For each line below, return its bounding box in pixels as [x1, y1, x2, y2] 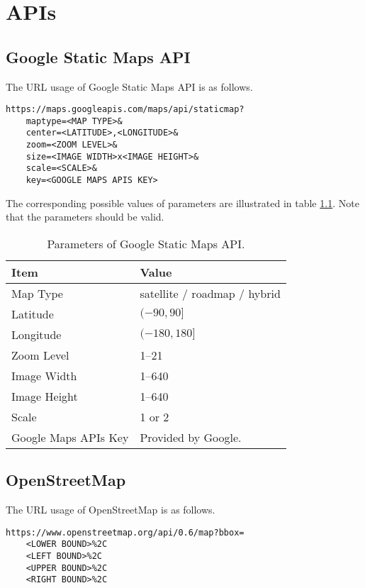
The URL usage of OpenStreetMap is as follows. [6, 502, 215, 517]
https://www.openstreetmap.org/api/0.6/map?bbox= [6, 527, 245, 538]
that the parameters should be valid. [6, 209, 164, 224]
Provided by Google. [140, 428, 242, 445]
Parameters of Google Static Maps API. [47, 235, 245, 252]
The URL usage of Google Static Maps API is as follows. [6, 79, 253, 94]
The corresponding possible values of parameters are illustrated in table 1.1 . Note [6, 195, 359, 210]
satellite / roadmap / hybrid [140, 284, 281, 301]
